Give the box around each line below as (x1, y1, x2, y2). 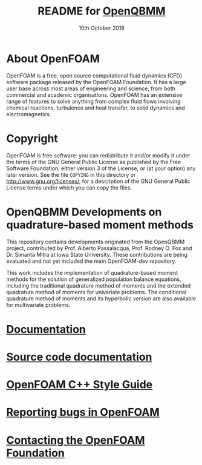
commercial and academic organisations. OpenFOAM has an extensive (6, 91, 183, 98)
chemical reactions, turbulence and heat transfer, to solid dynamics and (6, 104, 186, 111)
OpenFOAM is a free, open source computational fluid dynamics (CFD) (6, 71, 183, 79)
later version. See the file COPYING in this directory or (6, 171, 136, 178)
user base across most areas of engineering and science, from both (6, 85, 175, 92)
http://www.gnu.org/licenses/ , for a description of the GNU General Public (6, 177, 191, 185)
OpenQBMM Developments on (6, 205, 162, 219)
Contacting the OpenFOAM (6, 433, 145, 447)
